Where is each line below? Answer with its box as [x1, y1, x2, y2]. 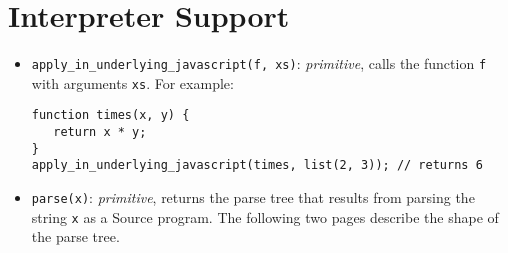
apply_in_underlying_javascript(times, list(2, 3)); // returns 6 [31, 158, 483, 173]
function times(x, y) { [31, 108, 190, 123]
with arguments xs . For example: [31, 72, 234, 93]
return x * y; [53, 125, 147, 140]
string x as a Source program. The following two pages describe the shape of [31, 206, 499, 227]
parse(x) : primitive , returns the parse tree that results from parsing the [31, 187, 475, 208]
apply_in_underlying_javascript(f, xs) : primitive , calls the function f [31, 53, 487, 74]
